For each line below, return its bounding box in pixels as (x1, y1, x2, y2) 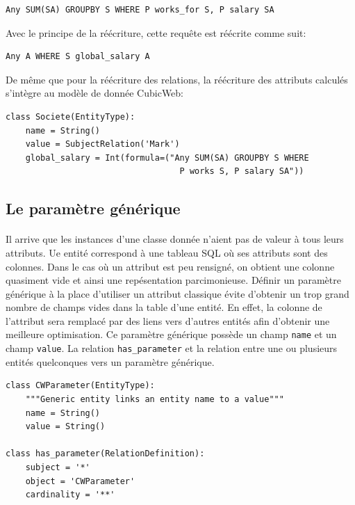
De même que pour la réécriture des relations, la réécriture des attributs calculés (6, 72, 348, 86)
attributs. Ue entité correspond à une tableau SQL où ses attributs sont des (6, 245, 328, 259)
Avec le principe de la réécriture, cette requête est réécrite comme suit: (6, 25, 306, 40)
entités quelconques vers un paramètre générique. (6, 354, 215, 369)
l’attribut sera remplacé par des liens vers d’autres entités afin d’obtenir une (6, 313, 330, 328)
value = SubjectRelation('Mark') (25, 139, 180, 150)
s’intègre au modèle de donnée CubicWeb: (6, 86, 184, 100)
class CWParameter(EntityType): (6, 380, 155, 391)
